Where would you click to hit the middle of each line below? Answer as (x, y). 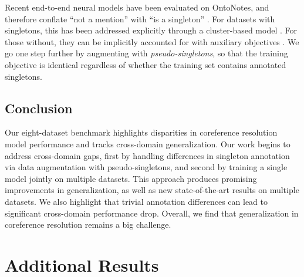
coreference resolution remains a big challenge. (88, 224)
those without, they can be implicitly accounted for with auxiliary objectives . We (152, 41)
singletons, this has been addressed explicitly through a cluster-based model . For (151, 30)
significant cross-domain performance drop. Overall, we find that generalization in (152, 213)
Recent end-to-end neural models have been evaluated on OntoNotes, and (137, 7)
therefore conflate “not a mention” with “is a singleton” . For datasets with (140, 18)
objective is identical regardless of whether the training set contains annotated (146, 64)
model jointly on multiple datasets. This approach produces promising (131, 178)
